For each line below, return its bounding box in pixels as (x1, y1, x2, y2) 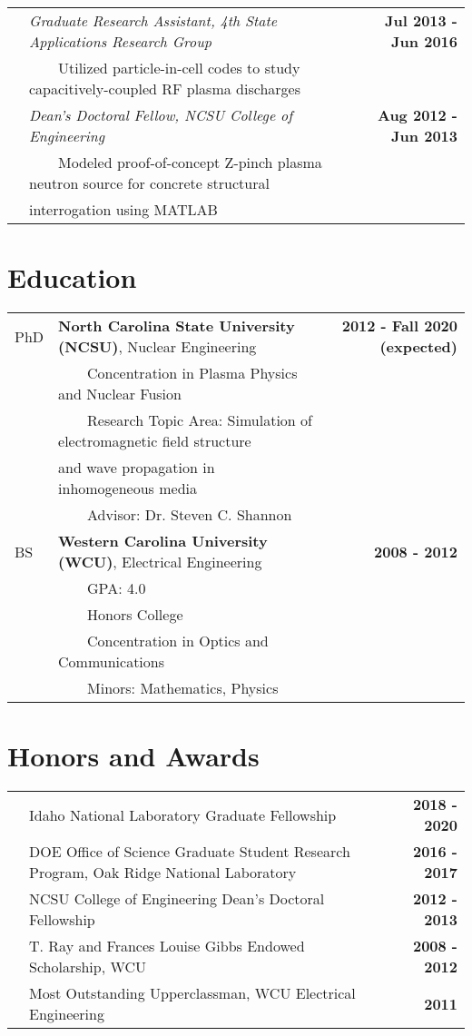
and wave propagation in (58, 457, 215, 479)
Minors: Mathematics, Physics (87, 677, 279, 699)
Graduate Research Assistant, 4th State (29, 10, 278, 31)
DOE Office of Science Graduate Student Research (29, 841, 350, 863)
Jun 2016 (391, 31, 457, 52)
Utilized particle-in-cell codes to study (58, 57, 300, 78)
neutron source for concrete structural (29, 173, 270, 193)
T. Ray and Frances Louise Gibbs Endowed (29, 935, 305, 957)
